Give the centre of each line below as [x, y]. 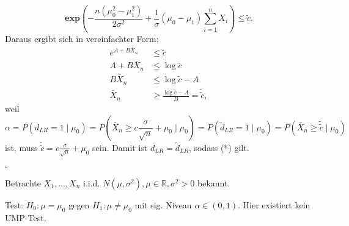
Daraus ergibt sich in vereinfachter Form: [82, 38]
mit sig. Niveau [163, 204]
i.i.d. [92, 182]
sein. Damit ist [120, 147]
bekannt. [214, 182]
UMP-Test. [26, 217]
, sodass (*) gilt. [219, 147]
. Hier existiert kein [274, 204]
